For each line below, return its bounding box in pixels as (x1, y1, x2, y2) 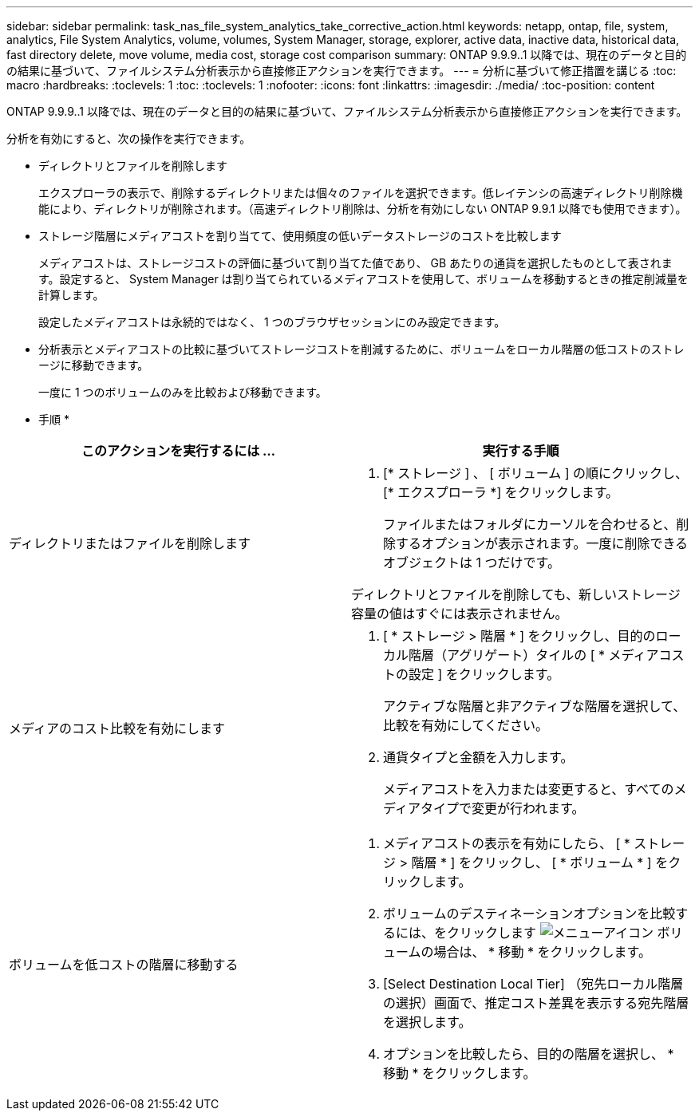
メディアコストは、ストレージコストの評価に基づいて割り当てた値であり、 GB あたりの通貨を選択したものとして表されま (38, 256, 673, 270)
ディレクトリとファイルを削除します (38, 159, 228, 172)
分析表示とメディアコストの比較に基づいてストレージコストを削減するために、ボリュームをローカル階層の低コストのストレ (38, 342, 685, 356)
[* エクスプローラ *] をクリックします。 (383, 484, 619, 500)
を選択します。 (383, 1014, 472, 1030)
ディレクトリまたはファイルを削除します (9, 535, 251, 551)
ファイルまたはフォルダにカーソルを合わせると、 (383, 516, 677, 532)
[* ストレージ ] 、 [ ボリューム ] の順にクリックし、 (383, 465, 689, 481)
